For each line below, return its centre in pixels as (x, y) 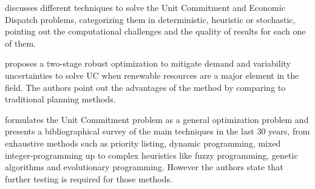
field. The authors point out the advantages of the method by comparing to (145, 87)
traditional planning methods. (60, 99)
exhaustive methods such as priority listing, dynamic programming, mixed (143, 143)
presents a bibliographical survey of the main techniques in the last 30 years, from (157, 131)
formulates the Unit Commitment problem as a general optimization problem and (157, 119)
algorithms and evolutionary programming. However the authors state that (144, 167)
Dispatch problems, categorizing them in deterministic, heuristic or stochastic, (150, 19)
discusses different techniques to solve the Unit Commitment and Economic (145, 7)
